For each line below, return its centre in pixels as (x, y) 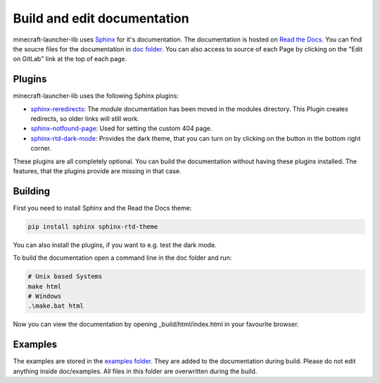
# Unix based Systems (65, 277)
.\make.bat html (56, 306)
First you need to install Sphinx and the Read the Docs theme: (102, 208)
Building (32, 191)
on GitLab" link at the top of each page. (70, 59)
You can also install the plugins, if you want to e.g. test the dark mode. (115, 245)
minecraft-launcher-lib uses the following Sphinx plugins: (96, 96)
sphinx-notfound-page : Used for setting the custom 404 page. (121, 128)
